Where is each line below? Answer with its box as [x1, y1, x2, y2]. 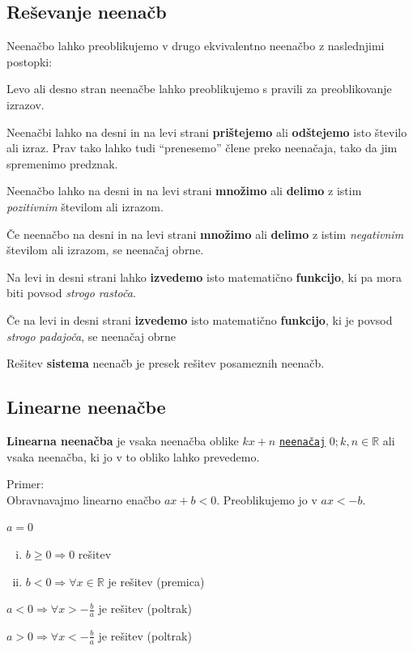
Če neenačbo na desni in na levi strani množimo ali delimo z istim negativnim [6, 225, 404, 242]
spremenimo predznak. [6, 155, 118, 172]
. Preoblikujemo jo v [216, 491, 317, 508]
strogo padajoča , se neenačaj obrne [6, 327, 176, 344]
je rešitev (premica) [108, 572, 205, 589]
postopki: [6, 53, 53, 70]
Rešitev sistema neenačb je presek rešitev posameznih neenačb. [6, 355, 325, 372]
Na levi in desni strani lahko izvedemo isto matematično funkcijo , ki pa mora [6, 268, 402, 285]
